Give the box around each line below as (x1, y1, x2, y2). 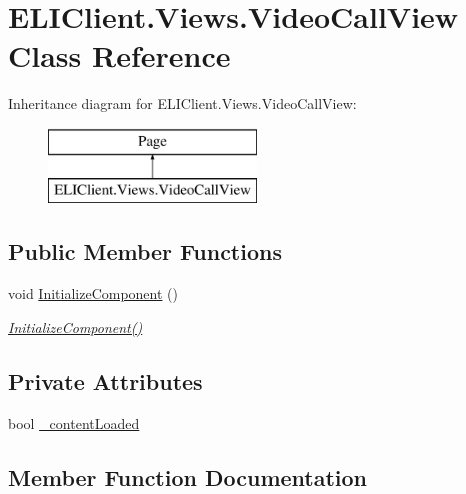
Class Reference (8, 35, 231, 76)
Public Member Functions (8, 236, 282, 267)
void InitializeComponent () (8, 283, 178, 304)
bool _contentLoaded (8, 412, 140, 433)
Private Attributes (8, 365, 203, 396)
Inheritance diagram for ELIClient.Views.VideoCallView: (8, 93, 357, 114)
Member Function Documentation (8, 461, 368, 492)
